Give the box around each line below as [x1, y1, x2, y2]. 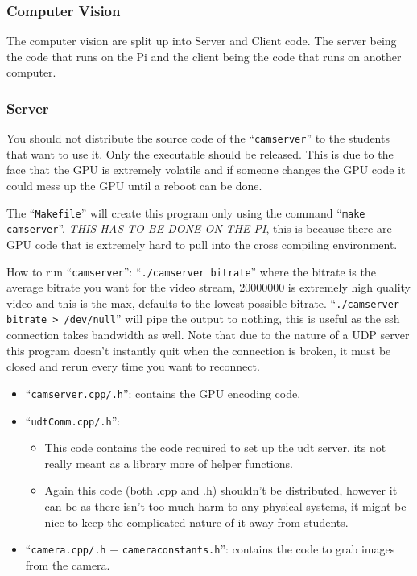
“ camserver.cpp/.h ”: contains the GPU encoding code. [25, 384, 301, 401]
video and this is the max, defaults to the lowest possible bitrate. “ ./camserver [6, 294, 399, 311]
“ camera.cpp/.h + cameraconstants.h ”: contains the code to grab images [25, 541, 395, 557]
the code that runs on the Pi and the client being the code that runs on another [6, 48, 402, 64]
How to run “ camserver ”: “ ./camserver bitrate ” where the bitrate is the [6, 263, 376, 280]
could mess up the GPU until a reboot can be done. [6, 177, 262, 194]
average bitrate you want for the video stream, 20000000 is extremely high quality [6, 279, 411, 296]
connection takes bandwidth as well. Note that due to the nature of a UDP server [6, 326, 410, 343]
